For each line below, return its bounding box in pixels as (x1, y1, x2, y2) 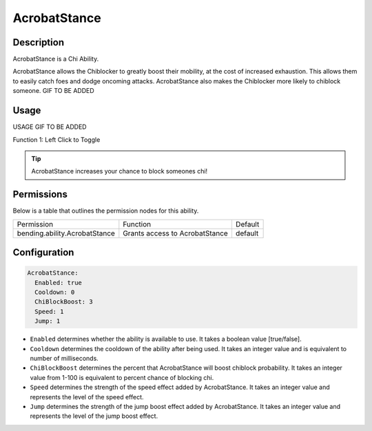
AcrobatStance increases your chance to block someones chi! (31, 167, 208, 176)
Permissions (12, 189, 68, 200)
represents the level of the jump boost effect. (30, 412, 158, 420)
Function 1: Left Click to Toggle (12, 135, 101, 144)
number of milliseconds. (30, 354, 99, 362)
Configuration (12, 246, 74, 258)
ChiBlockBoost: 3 (34, 298, 93, 306)
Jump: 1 (34, 317, 61, 325)
